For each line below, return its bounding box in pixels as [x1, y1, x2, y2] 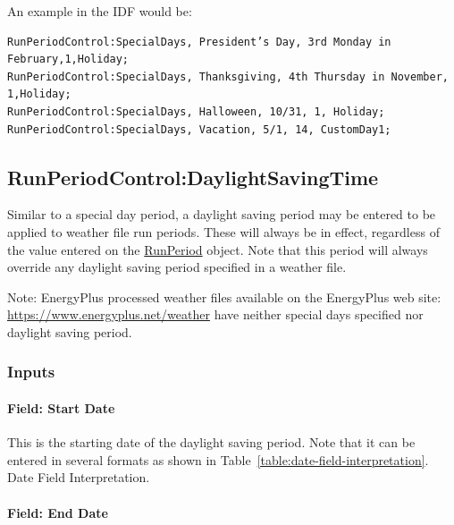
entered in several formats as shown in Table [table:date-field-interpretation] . [7, 450, 429, 469]
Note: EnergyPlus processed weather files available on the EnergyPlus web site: [7, 287, 441, 306]
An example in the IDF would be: [7, 2, 192, 20]
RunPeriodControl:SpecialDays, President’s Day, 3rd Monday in [7, 35, 391, 48]
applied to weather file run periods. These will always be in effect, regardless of [7, 222, 440, 241]
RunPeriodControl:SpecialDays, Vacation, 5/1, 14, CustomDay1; [7, 123, 391, 136]
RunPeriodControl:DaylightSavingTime [7, 163, 379, 191]
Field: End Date [7, 503, 108, 521]
